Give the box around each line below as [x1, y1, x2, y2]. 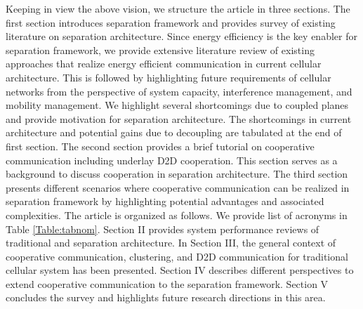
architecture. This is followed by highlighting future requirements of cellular [6, 70, 331, 84]
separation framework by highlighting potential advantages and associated [6, 194, 324, 209]
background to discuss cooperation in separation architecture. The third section [6, 166, 348, 181]
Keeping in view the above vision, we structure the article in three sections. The [6, 1, 350, 15]
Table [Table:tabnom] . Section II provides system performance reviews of [6, 221, 319, 236]
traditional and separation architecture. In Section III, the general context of [6, 235, 336, 250]
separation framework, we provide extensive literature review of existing [6, 42, 315, 57]
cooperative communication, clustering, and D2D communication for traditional [6, 249, 348, 263]
